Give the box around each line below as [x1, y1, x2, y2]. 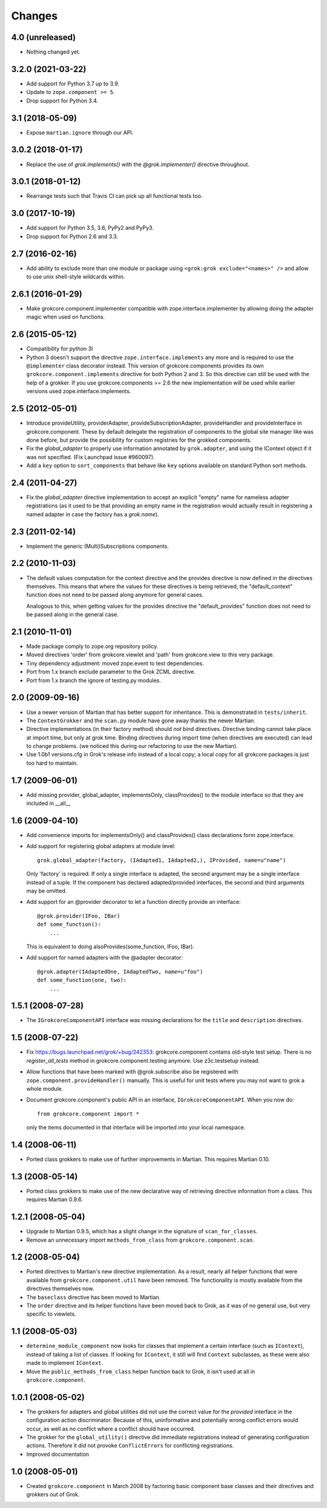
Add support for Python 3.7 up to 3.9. [26, 79, 120, 87]
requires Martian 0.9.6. [26, 1196, 83, 1203]
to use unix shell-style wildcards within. [26, 273, 125, 280]
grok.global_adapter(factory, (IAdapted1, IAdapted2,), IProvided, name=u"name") [37, 857, 286, 864]
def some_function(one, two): [37, 977, 127, 984]
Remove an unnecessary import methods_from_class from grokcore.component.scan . [26, 1236, 254, 1244]
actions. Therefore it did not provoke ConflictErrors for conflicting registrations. [26, 1442, 234, 1449]
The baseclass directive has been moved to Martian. [26, 1293, 161, 1301]
